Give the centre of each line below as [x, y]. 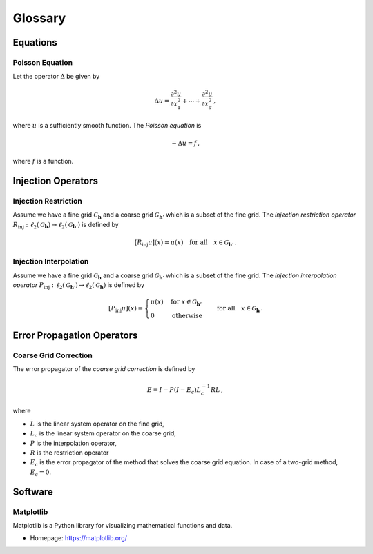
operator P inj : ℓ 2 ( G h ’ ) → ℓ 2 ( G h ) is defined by [79, 286]
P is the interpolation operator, [73, 443]
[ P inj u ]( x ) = [126, 309]
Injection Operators [55, 180]
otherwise [187, 316]
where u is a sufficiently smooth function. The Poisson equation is [107, 125]
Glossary [39, 18]
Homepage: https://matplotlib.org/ [79, 538]
